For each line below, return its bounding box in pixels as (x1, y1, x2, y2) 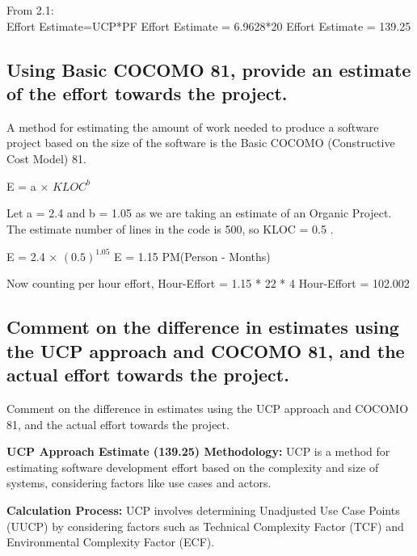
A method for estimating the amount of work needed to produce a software (6, 118, 379, 135)
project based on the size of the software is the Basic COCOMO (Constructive (6, 134, 395, 151)
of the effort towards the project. (6, 80, 288, 105)
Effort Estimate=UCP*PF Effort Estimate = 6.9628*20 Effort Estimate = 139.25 (6, 17, 411, 34)
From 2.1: (6, 2, 54, 18)
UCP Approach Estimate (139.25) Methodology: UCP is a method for (6, 443, 390, 460)
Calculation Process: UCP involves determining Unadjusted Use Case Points (6, 501, 400, 518)
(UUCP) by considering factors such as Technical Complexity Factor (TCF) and (6, 517, 404, 534)
